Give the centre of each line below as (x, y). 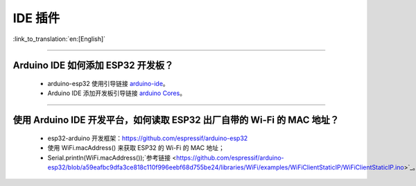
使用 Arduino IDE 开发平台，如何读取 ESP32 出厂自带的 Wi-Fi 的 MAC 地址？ (176, 120)
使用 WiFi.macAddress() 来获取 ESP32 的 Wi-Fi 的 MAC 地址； (136, 148)
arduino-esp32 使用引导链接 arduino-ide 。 (108, 83)
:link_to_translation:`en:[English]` (59, 39)
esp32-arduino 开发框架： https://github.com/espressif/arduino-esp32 (148, 138)
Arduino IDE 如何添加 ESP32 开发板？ (93, 66)
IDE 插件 (36, 18)
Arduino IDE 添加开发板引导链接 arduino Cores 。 (117, 93)
